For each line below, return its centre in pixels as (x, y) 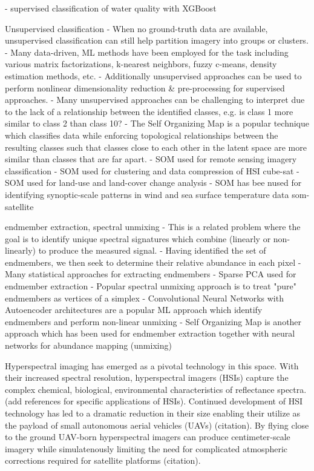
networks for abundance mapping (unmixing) (88, 345)
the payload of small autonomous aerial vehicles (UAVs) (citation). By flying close (157, 425)
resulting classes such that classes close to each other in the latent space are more (156, 147)
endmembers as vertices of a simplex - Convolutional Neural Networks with (144, 298)
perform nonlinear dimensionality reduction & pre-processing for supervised (145, 87)
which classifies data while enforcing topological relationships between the (142, 135)
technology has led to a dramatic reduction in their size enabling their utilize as (153, 413)
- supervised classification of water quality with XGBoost (111, 8)
